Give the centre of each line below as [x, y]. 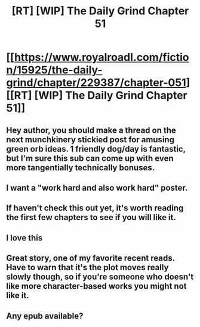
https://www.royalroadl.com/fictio [101, 57]
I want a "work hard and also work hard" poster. [97, 187]
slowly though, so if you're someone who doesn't [100, 277]
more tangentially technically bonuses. [81, 168]
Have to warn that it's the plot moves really [87, 268]
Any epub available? [45, 316]
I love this [24, 238]
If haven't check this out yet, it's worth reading [95, 208]
